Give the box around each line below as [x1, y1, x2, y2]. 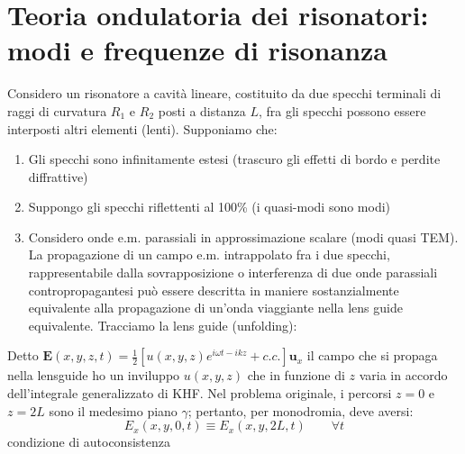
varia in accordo [359, 366, 448, 385]
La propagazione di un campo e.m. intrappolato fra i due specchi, [28, 245, 390, 264]
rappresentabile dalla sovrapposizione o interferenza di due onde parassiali [28, 263, 438, 282]
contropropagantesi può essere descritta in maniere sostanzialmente [28, 280, 399, 299]
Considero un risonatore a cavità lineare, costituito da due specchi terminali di [7, 84, 442, 103]
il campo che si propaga [306, 346, 438, 365]
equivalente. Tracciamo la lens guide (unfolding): [28, 315, 297, 334]
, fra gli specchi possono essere [258, 101, 426, 120]
